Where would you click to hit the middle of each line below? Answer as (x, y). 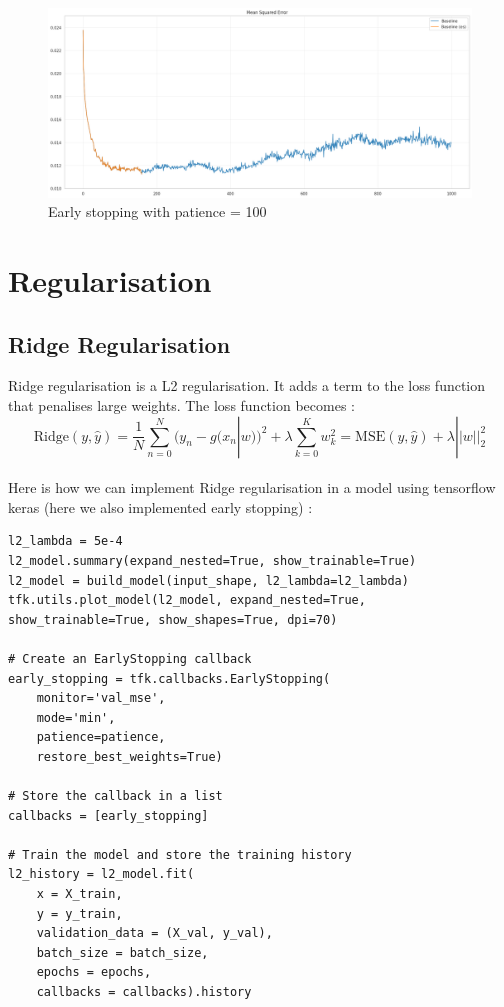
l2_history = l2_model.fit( (101, 874)
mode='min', (76, 717)
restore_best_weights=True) (129, 756)
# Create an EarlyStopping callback (130, 658)
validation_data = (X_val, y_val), (154, 933)
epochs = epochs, (94, 972)
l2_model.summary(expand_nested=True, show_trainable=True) (212, 560)
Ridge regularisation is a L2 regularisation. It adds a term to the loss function (247, 385)
